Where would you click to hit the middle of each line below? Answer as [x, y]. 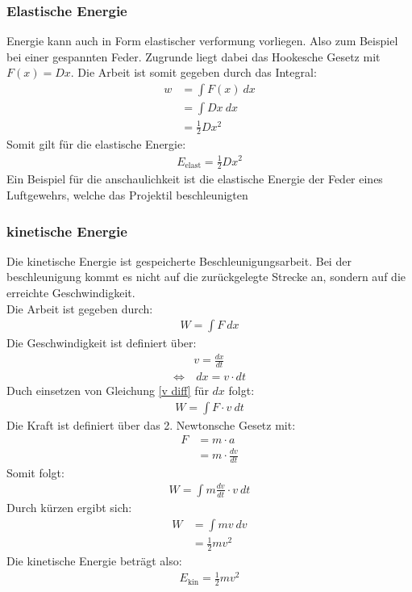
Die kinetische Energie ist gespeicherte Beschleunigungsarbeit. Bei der [179, 260]
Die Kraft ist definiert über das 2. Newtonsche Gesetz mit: [151, 424]
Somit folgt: [35, 472]
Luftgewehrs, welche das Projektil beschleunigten [127, 195]
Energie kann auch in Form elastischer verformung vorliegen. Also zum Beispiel [202, 41]
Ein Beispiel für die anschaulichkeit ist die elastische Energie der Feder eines [195, 179]
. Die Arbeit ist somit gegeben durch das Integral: [194, 72]
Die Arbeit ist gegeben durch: [80, 308]
